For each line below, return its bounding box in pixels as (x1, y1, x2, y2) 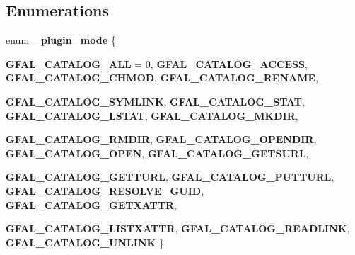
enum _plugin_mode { (6, 33, 116, 47)
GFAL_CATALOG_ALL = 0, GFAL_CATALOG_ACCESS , (6, 56, 308, 71)
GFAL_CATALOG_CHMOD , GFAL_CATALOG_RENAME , (6, 70, 318, 85)
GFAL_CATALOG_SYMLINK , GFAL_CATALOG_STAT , (6, 93, 305, 108)
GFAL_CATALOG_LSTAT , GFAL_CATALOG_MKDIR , (6, 108, 298, 123)
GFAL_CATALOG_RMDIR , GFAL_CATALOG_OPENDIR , (6, 132, 317, 147)
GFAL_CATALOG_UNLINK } (6, 234, 164, 249)
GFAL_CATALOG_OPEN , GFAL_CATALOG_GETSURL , (6, 145, 309, 160)
